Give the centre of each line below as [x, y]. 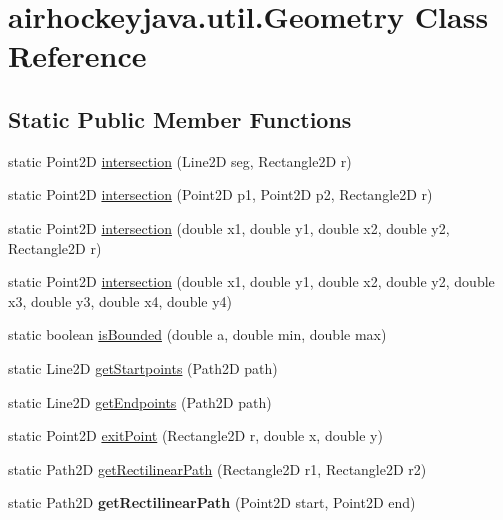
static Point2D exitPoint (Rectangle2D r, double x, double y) [195, 435]
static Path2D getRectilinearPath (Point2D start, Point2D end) [212, 502]
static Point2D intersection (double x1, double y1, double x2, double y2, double [251, 281]
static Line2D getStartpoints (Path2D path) [143, 367]
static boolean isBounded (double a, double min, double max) [197, 334]
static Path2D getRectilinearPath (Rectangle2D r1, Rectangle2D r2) [217, 468]
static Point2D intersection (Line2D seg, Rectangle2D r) [180, 160]
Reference [77, 55]
